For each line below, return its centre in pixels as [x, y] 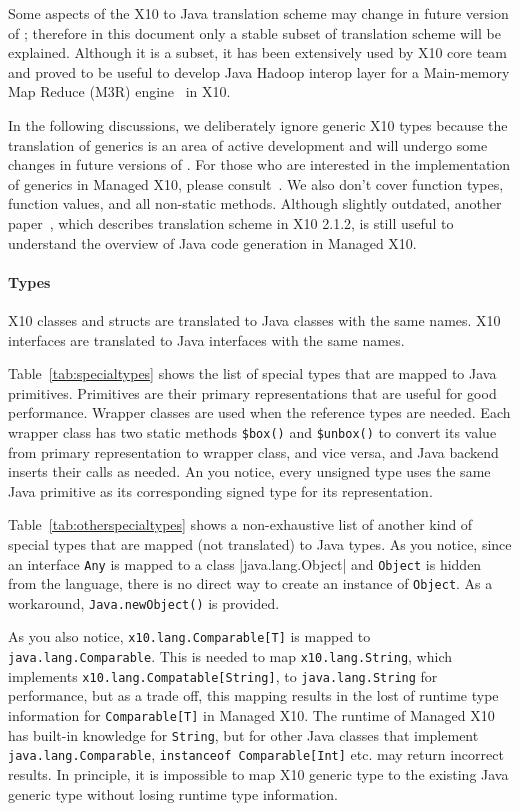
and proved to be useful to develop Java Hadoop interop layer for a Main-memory [259, 71]
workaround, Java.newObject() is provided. [144, 602]
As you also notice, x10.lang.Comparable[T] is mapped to [189, 636]
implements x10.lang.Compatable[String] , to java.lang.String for [223, 675]
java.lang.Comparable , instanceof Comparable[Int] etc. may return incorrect [256, 754]
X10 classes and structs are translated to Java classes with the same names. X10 [254, 319]
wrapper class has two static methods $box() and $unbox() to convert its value [252, 431]
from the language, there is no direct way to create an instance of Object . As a [250, 583]
